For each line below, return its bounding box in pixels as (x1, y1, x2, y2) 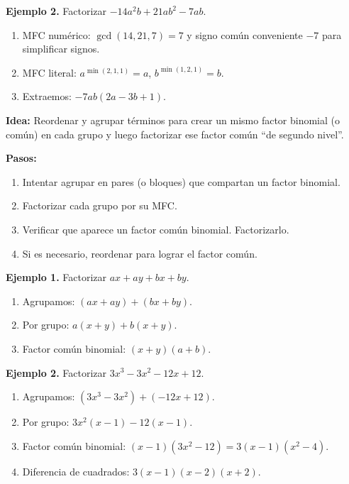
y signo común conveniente (187, 27, 303, 42)
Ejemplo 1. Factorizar (6, 270, 107, 285)
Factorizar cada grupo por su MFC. (22, 198, 177, 213)
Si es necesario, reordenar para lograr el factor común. (22, 246, 257, 260)
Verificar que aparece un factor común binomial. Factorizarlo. (22, 221, 289, 236)
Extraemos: (22, 89, 72, 104)
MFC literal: (22, 65, 77, 79)
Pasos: (6, 150, 37, 165)
